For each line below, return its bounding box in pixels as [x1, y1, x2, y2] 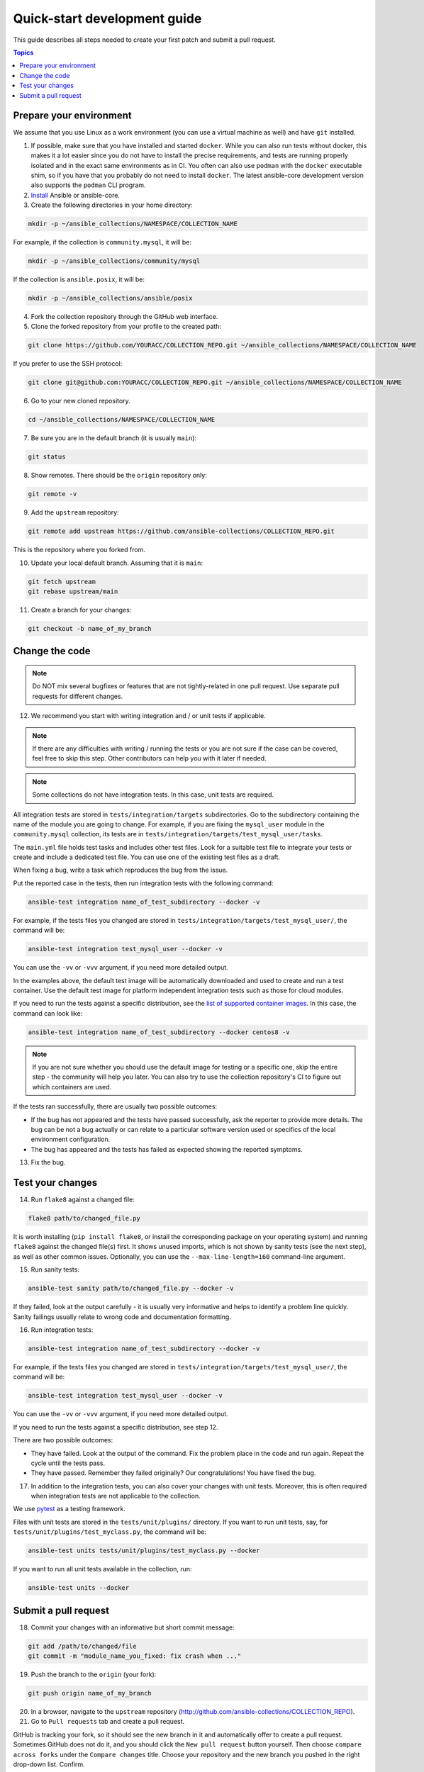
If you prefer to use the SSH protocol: [13, 359, 123, 368]
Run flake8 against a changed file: [30, 1195, 135, 1204]
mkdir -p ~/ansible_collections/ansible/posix [28, 294, 193, 303]
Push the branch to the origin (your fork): [30, 1670, 157, 1679]
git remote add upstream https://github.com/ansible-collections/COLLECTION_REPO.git [28, 527, 335, 535]
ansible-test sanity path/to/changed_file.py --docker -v [28, 1284, 234, 1293]
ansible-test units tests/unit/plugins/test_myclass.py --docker [28, 1547, 260, 1555]
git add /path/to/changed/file [28, 1642, 138, 1650]
